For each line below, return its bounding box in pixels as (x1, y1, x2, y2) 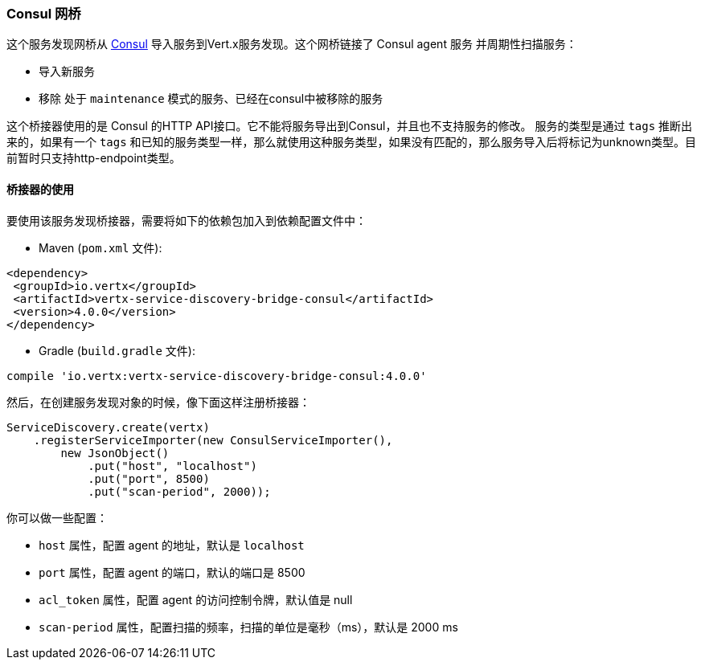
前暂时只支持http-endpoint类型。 (6, 151, 181, 165)
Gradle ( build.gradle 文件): (39, 343, 195, 358)
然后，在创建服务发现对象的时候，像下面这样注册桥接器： (6, 394, 310, 409)
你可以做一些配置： (6, 510, 108, 525)
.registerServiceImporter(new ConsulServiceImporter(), (33, 433, 393, 447)
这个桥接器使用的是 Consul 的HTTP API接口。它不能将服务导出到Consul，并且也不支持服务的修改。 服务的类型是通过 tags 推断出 (6, 119, 693, 133)
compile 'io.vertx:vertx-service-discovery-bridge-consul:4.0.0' (6, 369, 427, 382)
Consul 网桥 (6, 6, 81, 22)
